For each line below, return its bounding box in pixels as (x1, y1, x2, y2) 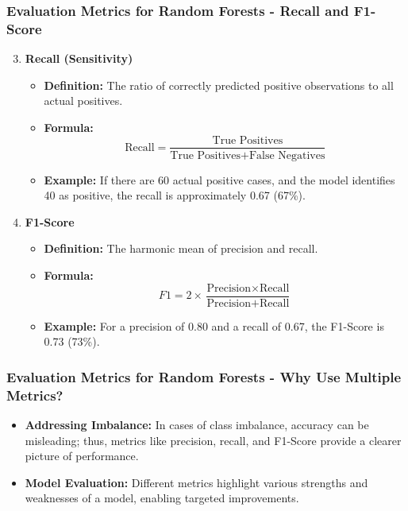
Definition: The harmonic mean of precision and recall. (44, 240, 318, 257)
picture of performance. (25, 447, 139, 464)
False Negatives (248, 149, 325, 161)
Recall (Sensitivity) (25, 50, 133, 67)
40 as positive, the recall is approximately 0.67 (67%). (44, 187, 306, 203)
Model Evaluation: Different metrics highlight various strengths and (25, 474, 368, 490)
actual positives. (44, 92, 123, 109)
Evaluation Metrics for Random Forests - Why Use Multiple (6, 366, 402, 386)
